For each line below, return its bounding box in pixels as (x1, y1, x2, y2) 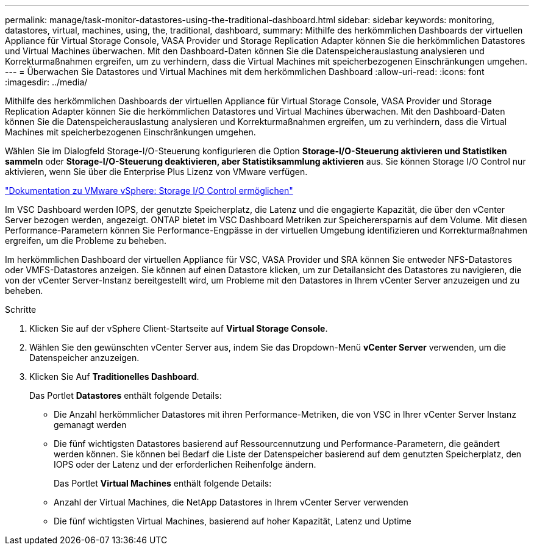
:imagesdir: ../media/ (5, 77, 88, 87)
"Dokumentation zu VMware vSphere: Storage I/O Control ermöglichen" (5, 185, 293, 196)
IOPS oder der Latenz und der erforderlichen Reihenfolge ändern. (54, 459, 316, 470)
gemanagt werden (54, 420, 127, 430)
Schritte (5, 304, 37, 315)
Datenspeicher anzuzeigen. (29, 352, 140, 363)
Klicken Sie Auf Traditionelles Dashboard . (29, 371, 199, 382)
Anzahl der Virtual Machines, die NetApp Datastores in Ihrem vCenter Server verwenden (54, 497, 408, 507)
